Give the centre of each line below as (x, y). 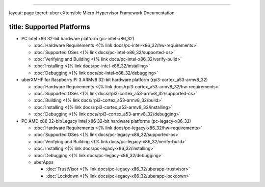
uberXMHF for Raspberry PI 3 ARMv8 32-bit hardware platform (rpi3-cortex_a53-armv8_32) (115, 80)
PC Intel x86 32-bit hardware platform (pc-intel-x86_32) (78, 38)
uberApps (43, 162)
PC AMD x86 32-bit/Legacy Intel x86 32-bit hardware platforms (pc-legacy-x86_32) (106, 121)
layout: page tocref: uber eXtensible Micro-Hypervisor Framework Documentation (92, 13)
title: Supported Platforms (50, 27)
